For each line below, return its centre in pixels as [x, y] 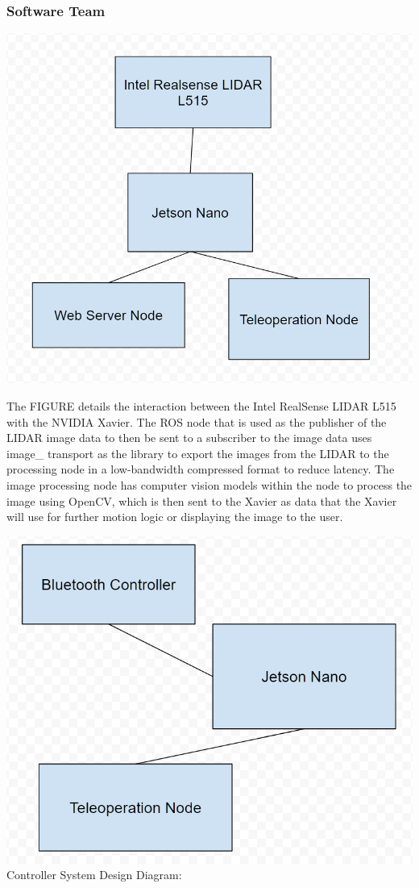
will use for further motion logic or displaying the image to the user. [175, 517]
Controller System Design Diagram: [94, 875]
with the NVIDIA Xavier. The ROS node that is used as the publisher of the [197, 421]
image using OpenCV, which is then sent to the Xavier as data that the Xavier [202, 500]
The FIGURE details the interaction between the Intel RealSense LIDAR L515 [201, 405]
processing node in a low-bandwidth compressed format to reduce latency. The [201, 469]
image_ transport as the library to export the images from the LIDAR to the [198, 453]
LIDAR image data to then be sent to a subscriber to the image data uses [189, 438]
